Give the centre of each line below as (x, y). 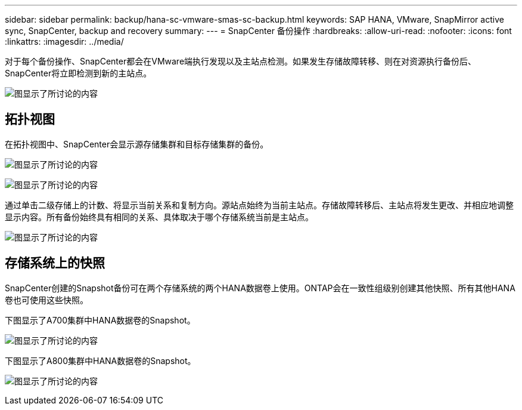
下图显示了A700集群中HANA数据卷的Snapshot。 (100, 320)
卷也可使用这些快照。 (46, 300)
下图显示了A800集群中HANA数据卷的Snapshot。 (100, 360)
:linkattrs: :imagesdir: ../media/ (64, 41)
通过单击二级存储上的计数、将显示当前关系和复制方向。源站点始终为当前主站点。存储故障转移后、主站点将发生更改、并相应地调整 (259, 205)
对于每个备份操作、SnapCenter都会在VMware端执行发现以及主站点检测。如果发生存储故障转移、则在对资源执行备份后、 (241, 61)
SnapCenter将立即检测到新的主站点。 (78, 73)
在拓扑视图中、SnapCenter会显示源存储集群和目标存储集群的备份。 (137, 144)
